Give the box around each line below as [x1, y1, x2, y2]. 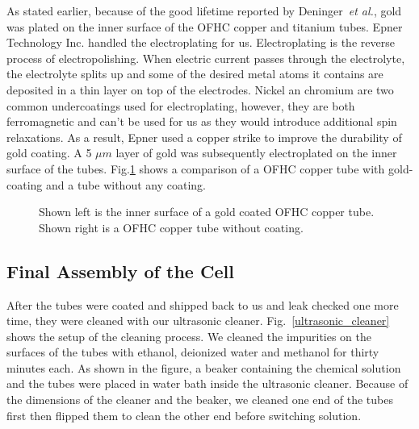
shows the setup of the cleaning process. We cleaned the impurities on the [6, 327, 372, 344]
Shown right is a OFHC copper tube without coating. [39, 219, 304, 235]
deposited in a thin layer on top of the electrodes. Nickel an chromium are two [6, 81, 394, 98]
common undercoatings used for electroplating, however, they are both [6, 97, 355, 114]
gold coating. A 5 [6, 144, 92, 161]
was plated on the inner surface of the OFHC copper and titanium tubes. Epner [6, 18, 403, 35]
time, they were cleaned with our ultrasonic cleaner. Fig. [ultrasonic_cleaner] [6, 312, 390, 329]
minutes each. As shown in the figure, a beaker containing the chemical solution [6, 359, 401, 376]
